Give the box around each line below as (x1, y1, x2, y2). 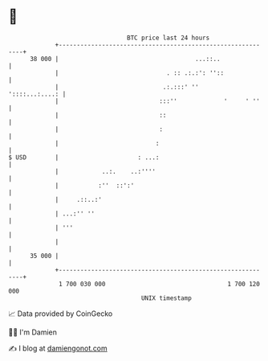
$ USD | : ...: (8, 153, 160, 162)
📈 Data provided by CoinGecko (8, 309, 113, 318)
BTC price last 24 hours (127, 34, 210, 42)
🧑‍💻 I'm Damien (8, 327, 58, 337)
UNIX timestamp (140, 293, 193, 302)
